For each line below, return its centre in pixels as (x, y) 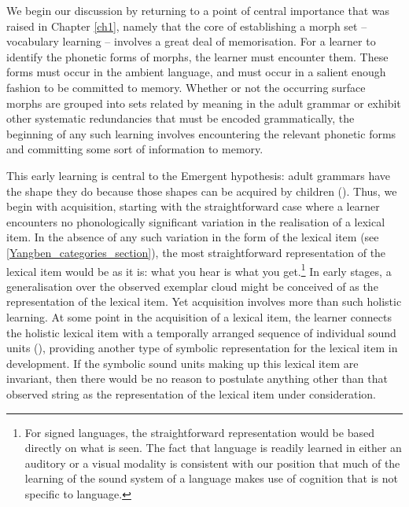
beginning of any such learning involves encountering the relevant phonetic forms (201, 133)
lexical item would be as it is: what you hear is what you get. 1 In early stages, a (199, 270)
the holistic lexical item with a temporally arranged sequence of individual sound (201, 332)
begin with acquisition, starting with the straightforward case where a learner (193, 206)
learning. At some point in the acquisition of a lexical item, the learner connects (199, 316)
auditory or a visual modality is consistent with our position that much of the (212, 463)
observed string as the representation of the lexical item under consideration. (192, 393)
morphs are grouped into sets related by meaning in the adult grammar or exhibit (204, 103)
